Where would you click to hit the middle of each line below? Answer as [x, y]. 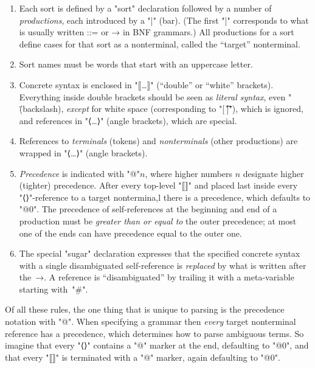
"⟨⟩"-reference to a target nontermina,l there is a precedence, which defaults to [165, 197]
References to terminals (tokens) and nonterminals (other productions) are [158, 141]
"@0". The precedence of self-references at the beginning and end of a [148, 209]
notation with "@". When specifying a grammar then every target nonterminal [151, 321]
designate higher [273, 173]
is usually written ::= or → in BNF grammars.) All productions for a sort [157, 32]
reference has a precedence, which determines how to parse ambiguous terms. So [154, 333]
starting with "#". [54, 289]
